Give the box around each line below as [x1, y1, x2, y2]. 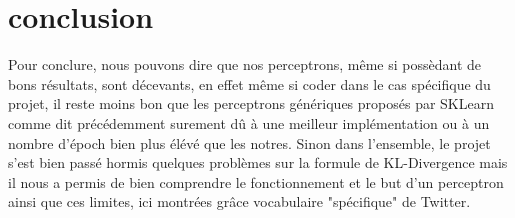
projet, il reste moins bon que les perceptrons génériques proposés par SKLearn [8, 93, 494, 114]
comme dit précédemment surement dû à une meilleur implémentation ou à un [8, 112, 490, 133]
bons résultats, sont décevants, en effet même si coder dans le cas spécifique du [8, 73, 491, 94]
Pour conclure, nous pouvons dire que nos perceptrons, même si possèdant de [8, 54, 482, 75]
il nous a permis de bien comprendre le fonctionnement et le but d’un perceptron [8, 171, 504, 192]
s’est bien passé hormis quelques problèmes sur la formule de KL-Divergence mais [8, 152, 508, 173]
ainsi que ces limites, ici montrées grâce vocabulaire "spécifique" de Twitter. [8, 191, 471, 212]
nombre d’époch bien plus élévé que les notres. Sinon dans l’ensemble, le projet [8, 132, 491, 153]
